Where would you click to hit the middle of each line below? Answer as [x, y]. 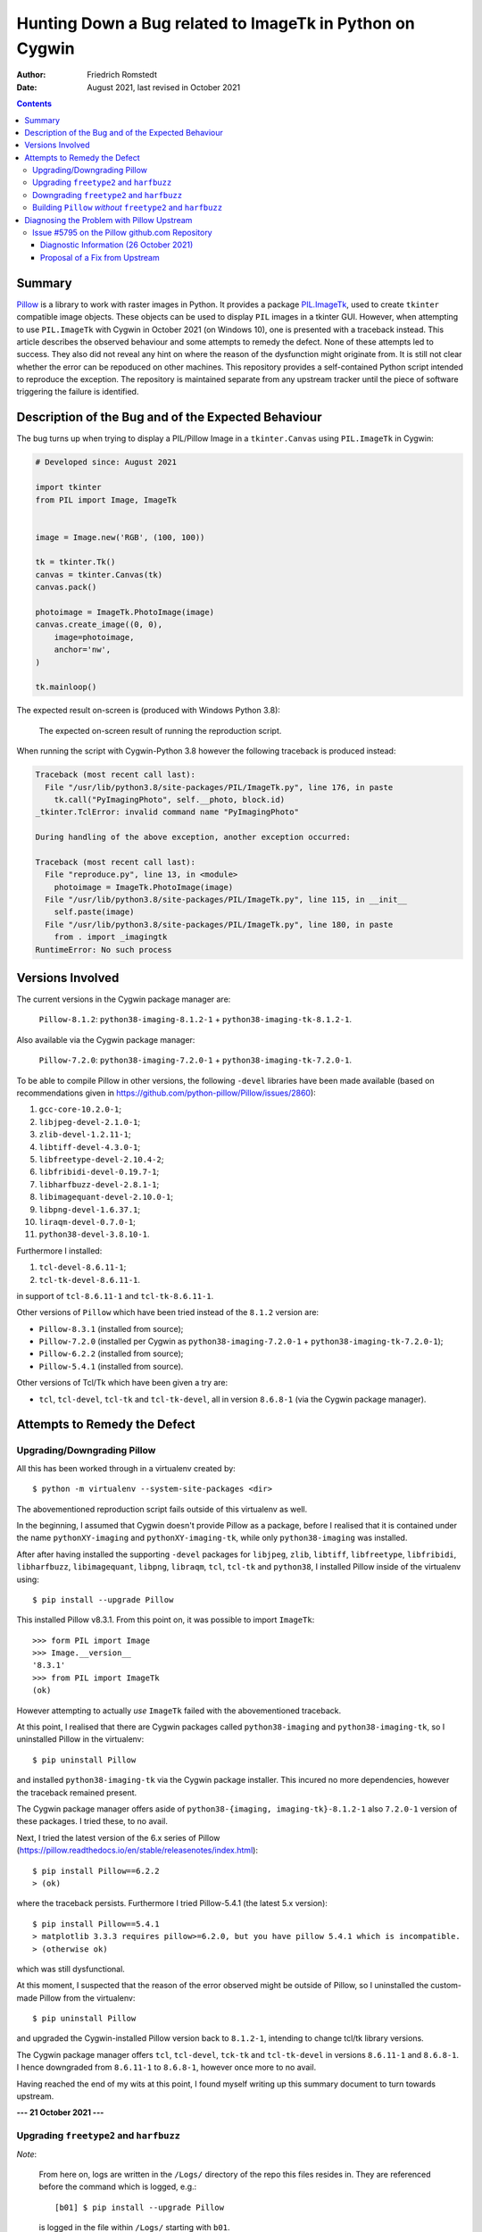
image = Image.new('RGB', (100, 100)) [120, 537]
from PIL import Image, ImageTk [106, 500]
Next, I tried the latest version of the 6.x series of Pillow [118, 1837]
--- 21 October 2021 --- [60, 2112]
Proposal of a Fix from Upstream [100, 257]
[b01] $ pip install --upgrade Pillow [140, 2207]
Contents [34, 104]
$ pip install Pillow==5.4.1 [96, 1924]
